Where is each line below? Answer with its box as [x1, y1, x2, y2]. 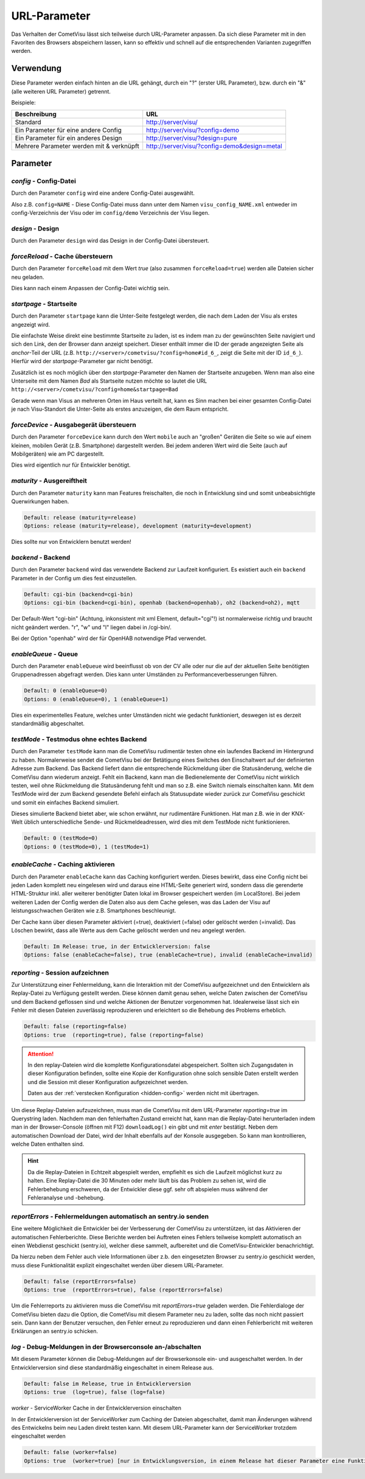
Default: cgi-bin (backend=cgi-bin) [24, 591, 134, 597]
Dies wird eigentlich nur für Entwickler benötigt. [11, 461, 131, 468]
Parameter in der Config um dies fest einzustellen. [11, 574, 137, 582]
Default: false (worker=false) [24, 1449, 118, 1456]
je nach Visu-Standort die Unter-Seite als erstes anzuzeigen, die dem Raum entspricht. [11, 405, 229, 413]
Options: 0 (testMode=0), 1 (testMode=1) [24, 843, 150, 850]
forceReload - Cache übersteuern [11, 252, 113, 260]
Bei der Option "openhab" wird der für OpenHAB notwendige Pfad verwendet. [11, 635, 207, 642]
